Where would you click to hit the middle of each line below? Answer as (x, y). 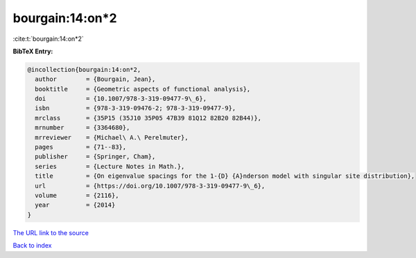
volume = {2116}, (77, 195)
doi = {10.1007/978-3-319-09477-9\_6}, (121, 99)
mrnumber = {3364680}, (83, 128)
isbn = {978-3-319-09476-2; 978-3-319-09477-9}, (136, 108)
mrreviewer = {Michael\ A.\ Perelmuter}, (112, 137)
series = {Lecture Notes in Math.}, (110, 166)
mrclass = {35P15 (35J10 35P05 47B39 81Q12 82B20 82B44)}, (148, 118)
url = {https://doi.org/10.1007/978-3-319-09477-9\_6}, (150, 186)
